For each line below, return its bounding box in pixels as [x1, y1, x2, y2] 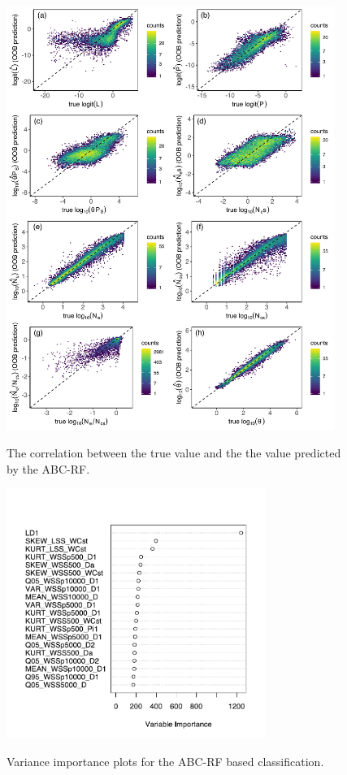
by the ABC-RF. [7, 460, 90, 477]
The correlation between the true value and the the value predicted [7, 444, 341, 461]
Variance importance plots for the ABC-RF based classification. [7, 752, 324, 769]
